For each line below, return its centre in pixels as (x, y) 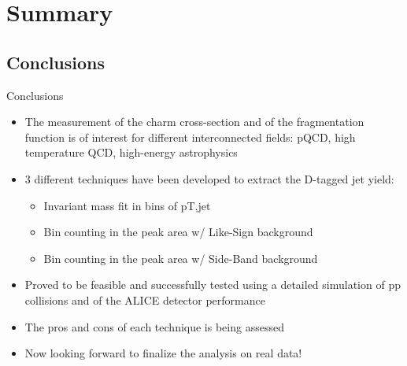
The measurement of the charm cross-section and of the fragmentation (194, 122)
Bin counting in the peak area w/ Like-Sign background (178, 232)
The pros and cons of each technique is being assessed (154, 326)
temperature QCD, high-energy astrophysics (131, 152)
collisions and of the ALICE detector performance (145, 299)
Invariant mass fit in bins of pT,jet (127, 205)
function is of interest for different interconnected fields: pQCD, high (190, 137)
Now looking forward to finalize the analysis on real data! (163, 353)
